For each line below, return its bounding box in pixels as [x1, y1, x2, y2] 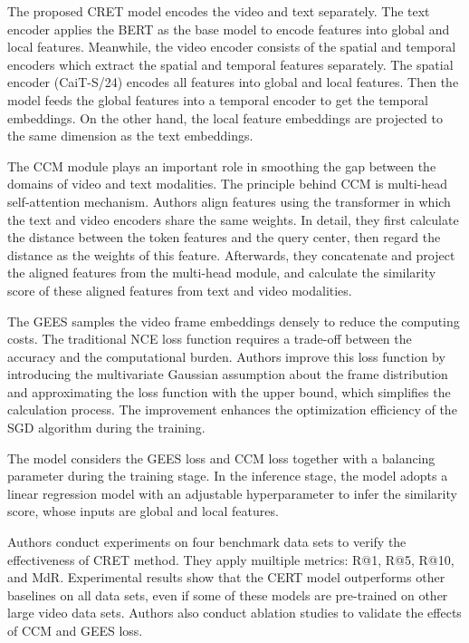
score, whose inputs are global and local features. [7, 502, 279, 521]
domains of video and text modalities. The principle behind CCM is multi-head [7, 174, 448, 193]
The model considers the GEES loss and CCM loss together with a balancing [7, 448, 435, 467]
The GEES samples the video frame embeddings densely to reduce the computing [7, 311, 460, 330]
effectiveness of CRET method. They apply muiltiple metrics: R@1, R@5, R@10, [7, 550, 455, 569]
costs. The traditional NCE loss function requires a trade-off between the [7, 329, 412, 348]
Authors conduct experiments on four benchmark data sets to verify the [7, 532, 407, 551]
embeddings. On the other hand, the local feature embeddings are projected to [7, 108, 443, 127]
